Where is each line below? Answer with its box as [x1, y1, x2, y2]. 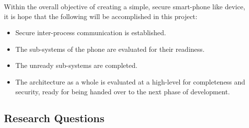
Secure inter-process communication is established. [15, 27, 166, 38]
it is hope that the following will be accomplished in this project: [4, 11, 197, 21]
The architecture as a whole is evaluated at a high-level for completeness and [15, 76, 246, 86]
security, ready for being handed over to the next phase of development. [15, 86, 230, 96]
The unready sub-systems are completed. [15, 60, 137, 70]
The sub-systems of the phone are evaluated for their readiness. [15, 43, 205, 54]
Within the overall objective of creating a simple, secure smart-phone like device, [4, 1, 246, 11]
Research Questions [4, 110, 105, 125]
